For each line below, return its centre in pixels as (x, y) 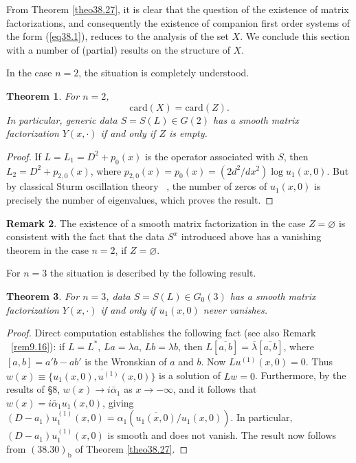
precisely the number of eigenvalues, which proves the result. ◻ (140, 199)
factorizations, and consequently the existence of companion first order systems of (178, 22)
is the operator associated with (210, 156)
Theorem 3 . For (43, 295)
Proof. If (24, 156)
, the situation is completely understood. (164, 73)
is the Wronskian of (126, 361)
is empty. (188, 133)
